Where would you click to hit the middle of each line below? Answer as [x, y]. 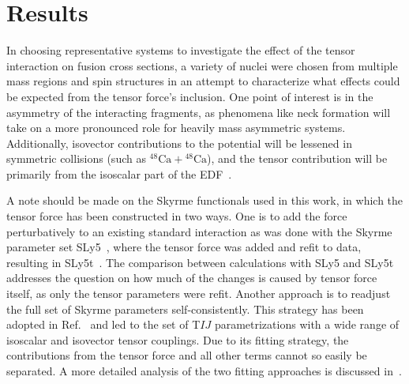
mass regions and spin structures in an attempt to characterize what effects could [203, 81]
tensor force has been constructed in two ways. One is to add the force [177, 216]
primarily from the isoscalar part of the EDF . [119, 173]
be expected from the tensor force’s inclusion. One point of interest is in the [190, 96]
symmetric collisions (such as [76, 158]
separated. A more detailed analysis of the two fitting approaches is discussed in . [204, 371]
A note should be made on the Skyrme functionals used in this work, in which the [205, 200]
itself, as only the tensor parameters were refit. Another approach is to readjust [199, 294]
